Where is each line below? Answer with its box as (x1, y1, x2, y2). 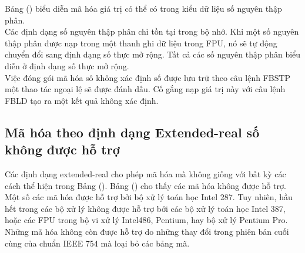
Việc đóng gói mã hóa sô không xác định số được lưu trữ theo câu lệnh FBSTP (5, 71, 291, 83)
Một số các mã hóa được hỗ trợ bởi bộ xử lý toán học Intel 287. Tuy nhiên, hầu (5, 191, 293, 203)
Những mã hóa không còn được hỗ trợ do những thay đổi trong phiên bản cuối (5, 225, 289, 237)
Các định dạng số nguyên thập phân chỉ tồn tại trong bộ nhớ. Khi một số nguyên (5, 25, 299, 38)
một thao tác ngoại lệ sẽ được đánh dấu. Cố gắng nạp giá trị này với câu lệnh (5, 83, 286, 95)
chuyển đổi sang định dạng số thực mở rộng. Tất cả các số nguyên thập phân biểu (5, 48, 301, 60)
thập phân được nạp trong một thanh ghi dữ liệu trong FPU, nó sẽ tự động (5, 36, 277, 49)
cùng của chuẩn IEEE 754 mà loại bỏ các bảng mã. (5, 237, 190, 249)
